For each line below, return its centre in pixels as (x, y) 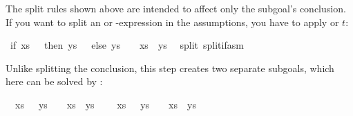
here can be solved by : (54, 81)
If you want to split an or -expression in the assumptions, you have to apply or (172, 22)
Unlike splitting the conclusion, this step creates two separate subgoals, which (170, 68)
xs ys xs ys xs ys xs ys (105, 104)
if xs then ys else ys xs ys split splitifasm (127, 45)
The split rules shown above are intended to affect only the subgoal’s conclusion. (176, 8)
